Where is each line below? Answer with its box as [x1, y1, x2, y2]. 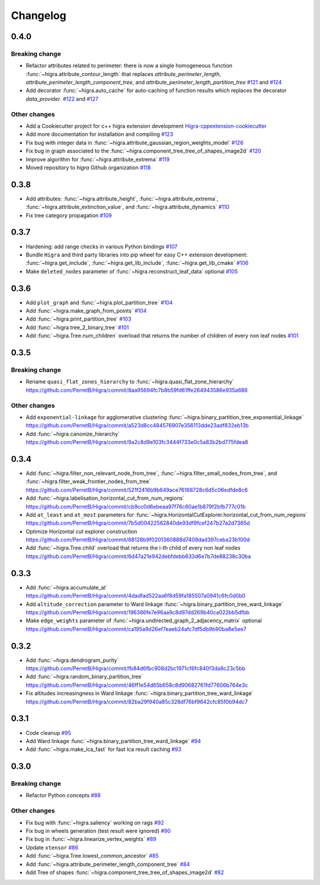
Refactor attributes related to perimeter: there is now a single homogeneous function [25, 62, 233, 69]
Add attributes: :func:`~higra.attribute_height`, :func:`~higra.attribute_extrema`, [25, 195, 219, 202]
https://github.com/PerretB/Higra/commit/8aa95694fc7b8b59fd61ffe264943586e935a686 [25, 386, 248, 394]
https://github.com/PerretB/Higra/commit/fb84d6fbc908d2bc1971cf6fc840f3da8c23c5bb [25, 665, 246, 672]
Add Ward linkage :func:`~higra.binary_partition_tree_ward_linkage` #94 [25, 737, 201, 744]
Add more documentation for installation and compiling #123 [25, 131, 174, 138]
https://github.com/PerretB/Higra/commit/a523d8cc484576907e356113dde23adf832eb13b [25, 422, 249, 429]
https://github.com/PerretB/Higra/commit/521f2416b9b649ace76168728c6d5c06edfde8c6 [25, 486, 248, 493]
